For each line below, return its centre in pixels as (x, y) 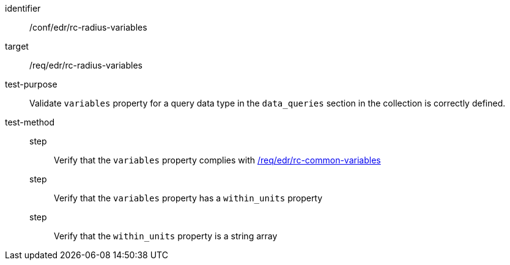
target (17, 46)
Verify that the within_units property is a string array (166, 236)
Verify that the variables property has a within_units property (188, 198)
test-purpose (31, 84)
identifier (23, 8)
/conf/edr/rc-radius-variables (88, 27)
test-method (30, 122)
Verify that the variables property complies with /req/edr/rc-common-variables (217, 160)
